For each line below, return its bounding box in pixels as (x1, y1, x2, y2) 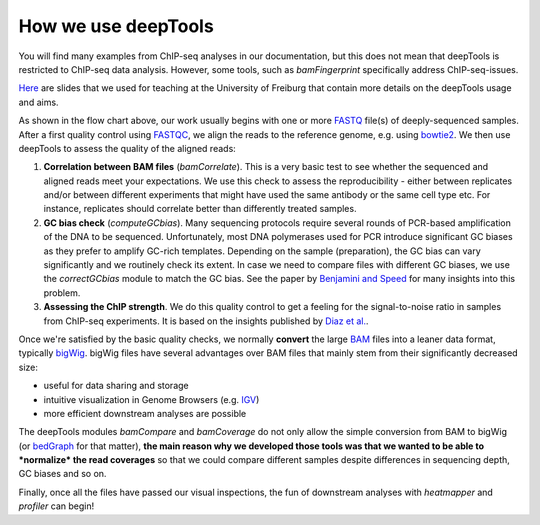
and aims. (18, 96, 59, 108)
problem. (43, 286, 81, 299)
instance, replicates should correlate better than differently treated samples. (43, 203, 357, 215)
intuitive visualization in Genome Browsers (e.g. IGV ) (43, 393, 260, 405)
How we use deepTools (18, 15, 214, 37)
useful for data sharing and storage (43, 380, 189, 392)
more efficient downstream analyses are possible (43, 407, 247, 419)
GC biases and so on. (18, 468, 107, 480)
